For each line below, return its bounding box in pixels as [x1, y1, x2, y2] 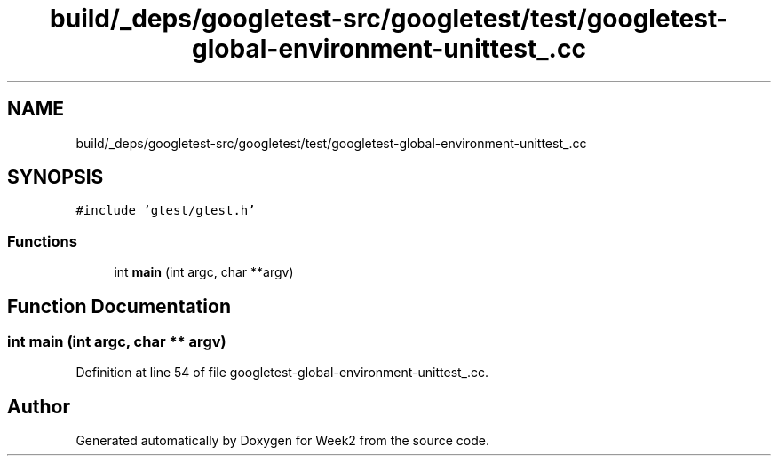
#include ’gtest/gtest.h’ [75, 203, 256, 218]
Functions [7, 231, 77, 250]
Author [7, 395, 70, 418]
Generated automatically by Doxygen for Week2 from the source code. [75, 433, 489, 449]
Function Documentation [7, 294, 231, 318]
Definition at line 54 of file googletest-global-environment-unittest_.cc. [75, 365, 489, 381]
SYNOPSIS [7, 166, 104, 189]
